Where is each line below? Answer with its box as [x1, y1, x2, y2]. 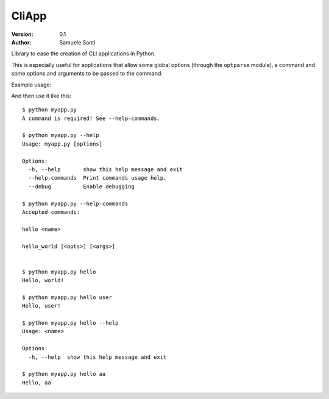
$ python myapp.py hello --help [22, 320, 119, 327]
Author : [11, 38, 32, 46]
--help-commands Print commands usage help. [28, 174, 167, 182]
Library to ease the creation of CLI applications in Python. [11, 50, 156, 57]
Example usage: [11, 81, 52, 88]
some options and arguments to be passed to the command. [11, 70, 163, 77]
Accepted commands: [22, 208, 80, 216]
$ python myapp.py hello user [22, 294, 113, 301]
